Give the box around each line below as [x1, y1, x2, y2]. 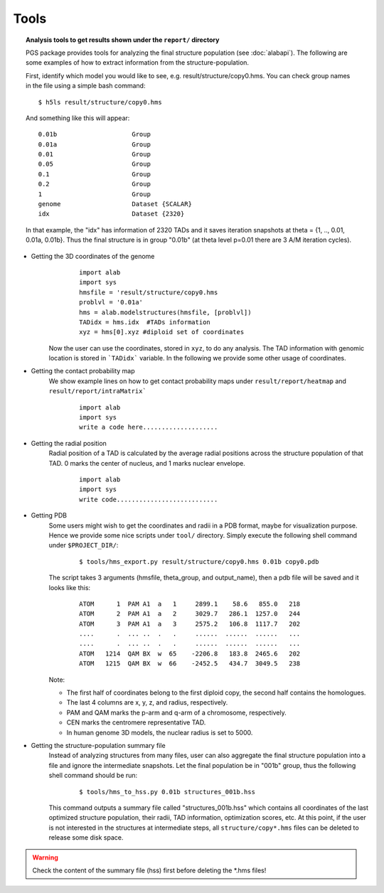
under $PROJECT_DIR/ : [48, 541, 119, 550]
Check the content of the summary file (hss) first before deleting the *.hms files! [32, 866, 267, 875]
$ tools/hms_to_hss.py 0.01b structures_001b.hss [79, 788, 256, 796]
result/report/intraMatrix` [48, 387, 147, 395]
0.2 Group [38, 180, 151, 188]
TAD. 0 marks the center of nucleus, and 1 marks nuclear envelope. [48, 459, 245, 467]
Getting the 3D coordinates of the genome [31, 252, 155, 260]
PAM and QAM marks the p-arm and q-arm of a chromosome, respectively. [66, 708, 287, 717]
